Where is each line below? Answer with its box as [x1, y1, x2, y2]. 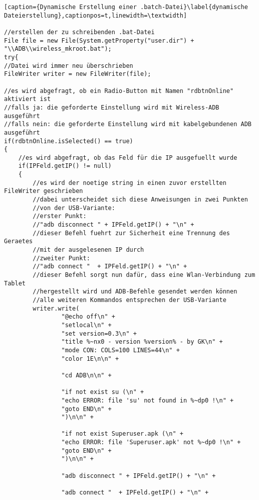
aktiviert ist [4, 95, 51, 103]
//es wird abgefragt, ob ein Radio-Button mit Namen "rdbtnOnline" [4, 87, 234, 94]
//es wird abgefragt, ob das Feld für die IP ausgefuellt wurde [18, 154, 237, 161]
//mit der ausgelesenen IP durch [33, 246, 144, 254]
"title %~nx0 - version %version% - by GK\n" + [61, 338, 223, 346]
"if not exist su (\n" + [61, 388, 144, 396]
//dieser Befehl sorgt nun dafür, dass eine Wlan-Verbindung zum [33, 271, 255, 278]
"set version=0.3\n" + [61, 330, 137, 337]
